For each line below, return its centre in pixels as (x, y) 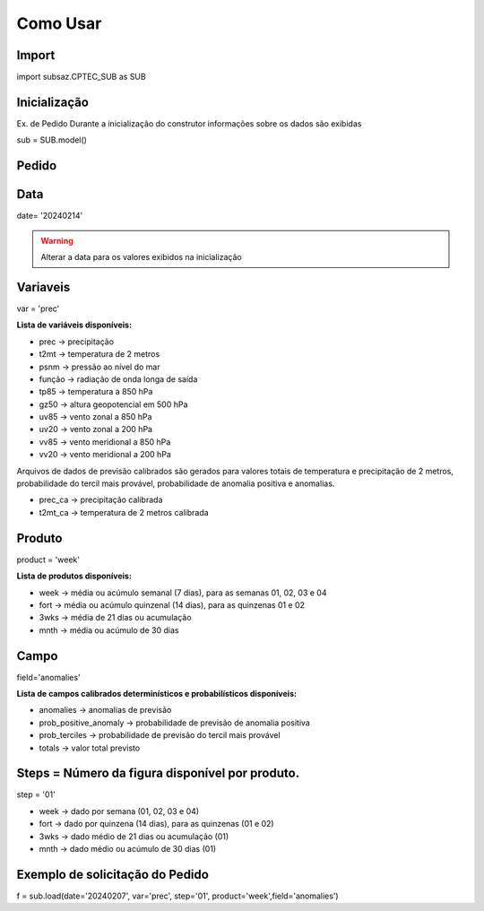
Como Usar (59, 23)
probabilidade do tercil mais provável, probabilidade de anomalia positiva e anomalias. (176, 483)
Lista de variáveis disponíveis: (74, 325)
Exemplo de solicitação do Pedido (113, 874)
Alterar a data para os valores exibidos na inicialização (141, 257)
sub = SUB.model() (52, 140)
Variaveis (43, 287)
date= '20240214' (50, 216)
